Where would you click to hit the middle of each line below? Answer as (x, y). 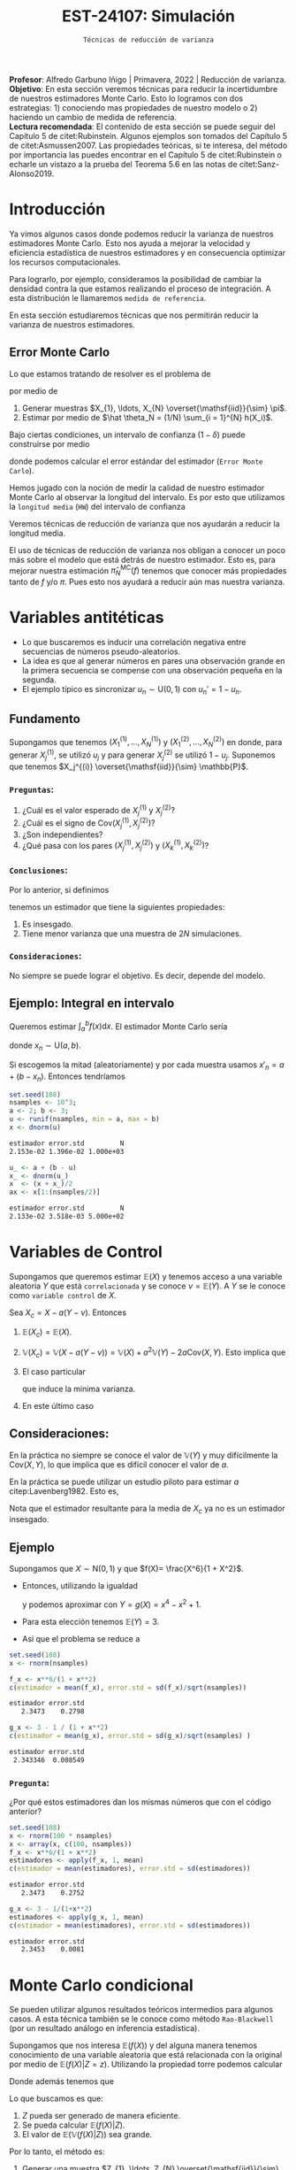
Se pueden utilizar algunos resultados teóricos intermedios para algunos (141, 2010)
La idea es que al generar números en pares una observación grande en (153, 661)
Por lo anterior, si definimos (59, 889)
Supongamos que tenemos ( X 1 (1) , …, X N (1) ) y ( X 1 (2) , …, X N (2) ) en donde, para (146, 742)
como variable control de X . (63, 1295)
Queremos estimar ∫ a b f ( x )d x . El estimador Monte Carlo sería (118, 1027)
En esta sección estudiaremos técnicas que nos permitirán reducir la (134, 315)
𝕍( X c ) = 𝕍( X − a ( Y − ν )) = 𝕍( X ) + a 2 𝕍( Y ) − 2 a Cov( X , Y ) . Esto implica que (154, 1352)
